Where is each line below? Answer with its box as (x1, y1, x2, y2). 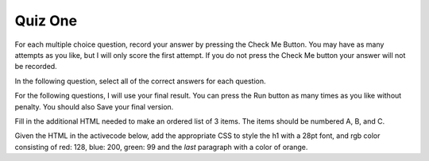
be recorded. (14, 62, 57, 71)
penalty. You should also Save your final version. (14, 102, 174, 111)
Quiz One (14, 12, 78, 29)
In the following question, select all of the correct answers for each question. (14, 76, 266, 86)
